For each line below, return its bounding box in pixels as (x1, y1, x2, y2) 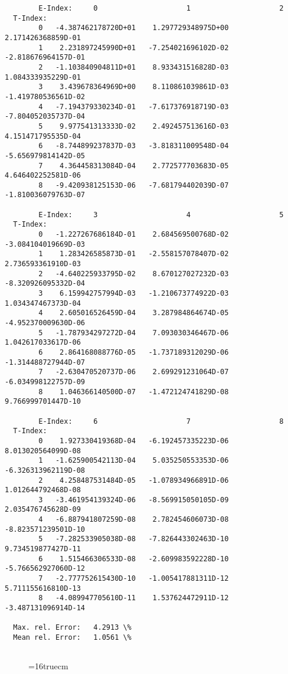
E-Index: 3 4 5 (38, 210, 284, 219)
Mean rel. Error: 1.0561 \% (13, 633, 132, 642)
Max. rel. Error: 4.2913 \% (13, 623, 132, 632)
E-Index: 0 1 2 (38, 4, 284, 12)
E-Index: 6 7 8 (38, 417, 284, 426)
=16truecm (28, 660, 68, 672)
